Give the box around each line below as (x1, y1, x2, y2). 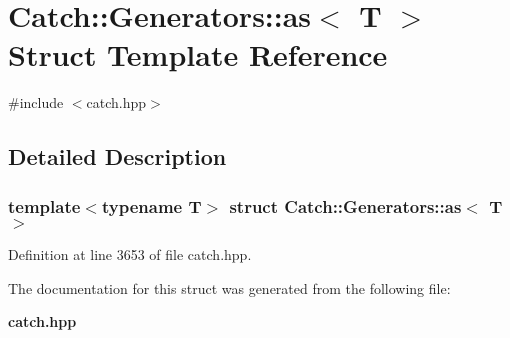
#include (8, 92, 64, 113)
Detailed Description (8, 141, 227, 172)
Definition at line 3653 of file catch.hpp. (8, 243, 252, 264)
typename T (101, 193, 202, 218)
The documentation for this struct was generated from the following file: (8, 277, 451, 298)
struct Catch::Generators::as (229, 193, 462, 218)
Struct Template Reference (8, 34, 388, 75)
